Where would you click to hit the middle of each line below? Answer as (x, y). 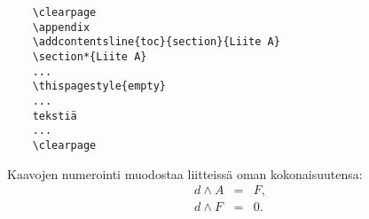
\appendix (61, 27)
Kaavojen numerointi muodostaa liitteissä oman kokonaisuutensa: (185, 173)
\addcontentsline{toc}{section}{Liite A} (156, 42)
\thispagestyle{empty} (99, 86)
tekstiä (55, 116)
